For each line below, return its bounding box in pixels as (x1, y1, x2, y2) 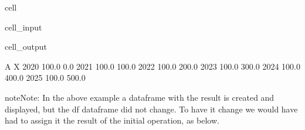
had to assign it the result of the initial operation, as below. (5, 114, 219, 126)
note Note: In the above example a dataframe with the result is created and (5, 91, 274, 103)
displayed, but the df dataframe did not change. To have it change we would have (5, 102, 298, 115)
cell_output (5, 40, 47, 53)
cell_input (5, 20, 42, 33)
